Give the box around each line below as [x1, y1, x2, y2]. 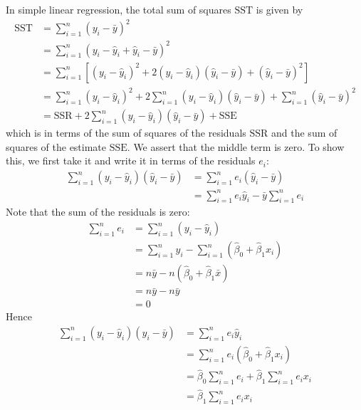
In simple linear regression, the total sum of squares [6, 2, 231, 16]
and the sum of [271, 125, 338, 140]
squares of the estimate [6, 139, 107, 154]
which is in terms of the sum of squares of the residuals [6, 125, 246, 140]
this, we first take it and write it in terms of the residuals [6, 153, 256, 168]
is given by [256, 2, 303, 16]
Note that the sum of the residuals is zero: [6, 204, 190, 219]
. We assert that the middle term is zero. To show [127, 139, 345, 154]
